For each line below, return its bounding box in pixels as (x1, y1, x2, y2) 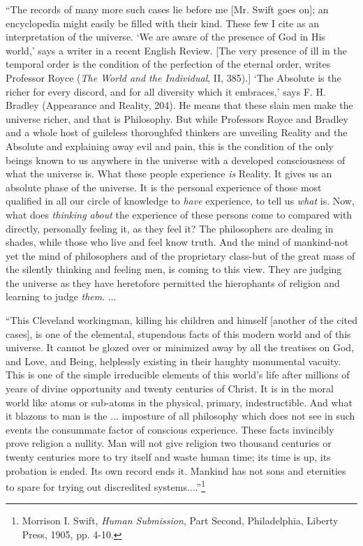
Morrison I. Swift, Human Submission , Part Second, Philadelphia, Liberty (22, 513, 339, 528)
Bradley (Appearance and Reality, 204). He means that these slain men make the (6, 98, 353, 112)
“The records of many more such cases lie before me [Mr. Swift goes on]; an (6, 2, 329, 16)
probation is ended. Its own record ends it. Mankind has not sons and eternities (6, 463, 346, 478)
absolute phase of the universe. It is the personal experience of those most (6, 179, 322, 194)
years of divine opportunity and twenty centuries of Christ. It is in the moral (6, 381, 334, 396)
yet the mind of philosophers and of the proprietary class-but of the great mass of (6, 248, 355, 263)
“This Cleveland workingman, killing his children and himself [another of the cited (6, 313, 357, 327)
